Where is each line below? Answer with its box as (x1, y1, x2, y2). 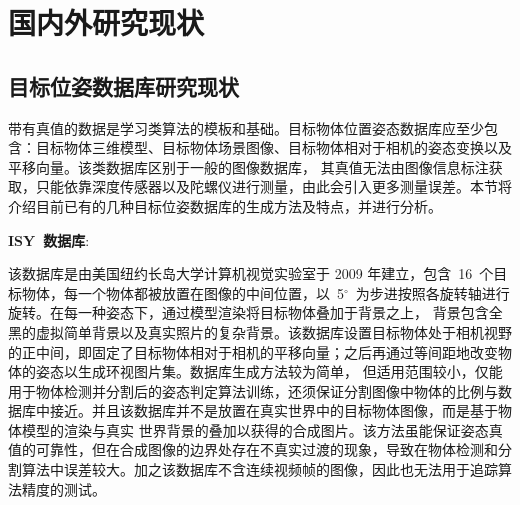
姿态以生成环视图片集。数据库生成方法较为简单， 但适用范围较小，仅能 (35, 361, 503, 382)
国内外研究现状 (8, 2, 205, 43)
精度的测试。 (21, 478, 106, 499)
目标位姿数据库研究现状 (8, 70, 239, 101)
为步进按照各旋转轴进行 (355, 282, 510, 303)
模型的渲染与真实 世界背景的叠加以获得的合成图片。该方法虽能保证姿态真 (21, 419, 503, 440)
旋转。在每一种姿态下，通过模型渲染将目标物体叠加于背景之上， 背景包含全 (8, 302, 503, 323)
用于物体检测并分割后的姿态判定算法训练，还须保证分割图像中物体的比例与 (8, 380, 498, 401)
